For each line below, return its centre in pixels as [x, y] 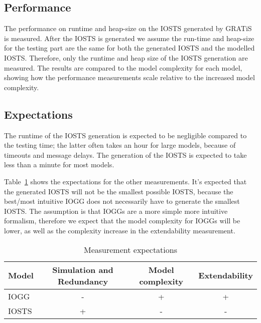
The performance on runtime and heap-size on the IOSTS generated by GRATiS [128, 28]
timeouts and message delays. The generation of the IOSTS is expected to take [125, 154]
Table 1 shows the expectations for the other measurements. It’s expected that [125, 181]
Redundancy [83, 281]
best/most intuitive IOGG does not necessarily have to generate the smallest [122, 201]
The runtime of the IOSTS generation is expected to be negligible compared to [125, 135]
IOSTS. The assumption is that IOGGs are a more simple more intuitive [116, 211]
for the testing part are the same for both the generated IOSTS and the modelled [129, 48]
